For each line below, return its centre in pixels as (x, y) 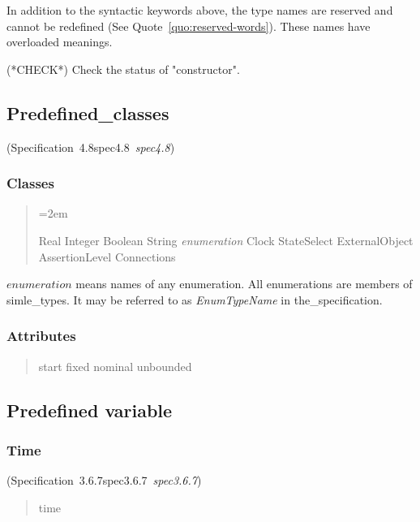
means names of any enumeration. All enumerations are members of (244, 284)
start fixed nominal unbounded (115, 366)
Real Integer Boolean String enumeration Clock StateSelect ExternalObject (226, 240)
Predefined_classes (88, 112)
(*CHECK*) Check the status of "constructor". (123, 69)
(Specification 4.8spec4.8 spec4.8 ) (91, 147)
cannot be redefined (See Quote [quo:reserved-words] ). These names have (189, 26)
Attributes (41, 336)
